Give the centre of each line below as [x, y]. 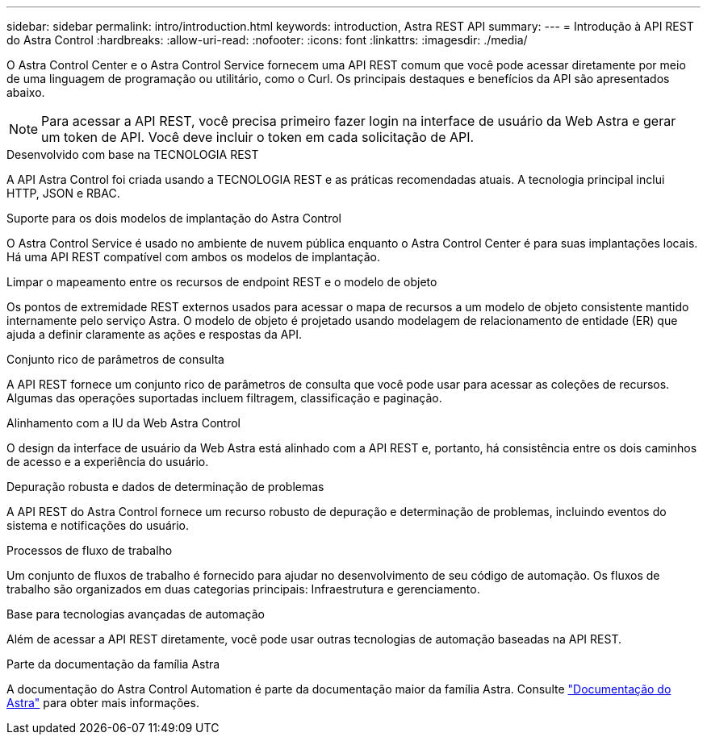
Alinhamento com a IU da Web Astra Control [123, 423]
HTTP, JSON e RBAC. [63, 193]
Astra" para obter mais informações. [103, 703]
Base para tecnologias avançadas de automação [136, 614]
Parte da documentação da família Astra [113, 664]
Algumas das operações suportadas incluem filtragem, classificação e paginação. [224, 398]
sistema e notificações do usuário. [98, 525]
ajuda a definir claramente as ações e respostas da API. [155, 334]
